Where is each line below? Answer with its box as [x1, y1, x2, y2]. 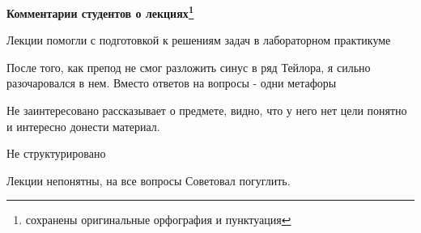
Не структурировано [6, 145, 106, 162]
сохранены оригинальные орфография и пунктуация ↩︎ [25, 211, 291, 228]
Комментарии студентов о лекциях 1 [6, 2, 194, 21]
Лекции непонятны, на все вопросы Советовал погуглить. [6, 172, 291, 189]
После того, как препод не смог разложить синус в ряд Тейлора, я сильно [6, 58, 371, 75]
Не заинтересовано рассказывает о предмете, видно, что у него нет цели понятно [6, 102, 407, 119]
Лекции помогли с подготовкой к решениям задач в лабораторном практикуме [6, 32, 391, 49]
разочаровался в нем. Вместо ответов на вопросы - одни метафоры [6, 74, 337, 91]
